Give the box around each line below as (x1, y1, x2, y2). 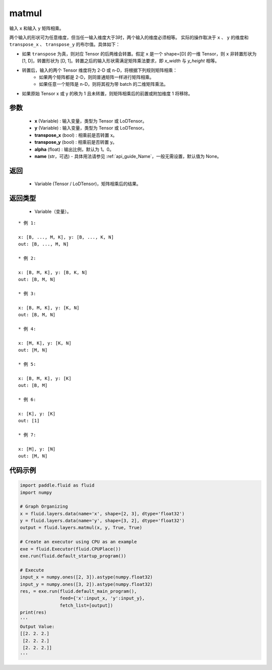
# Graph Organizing (20, 504, 68, 510)
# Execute (20, 567, 44, 573)
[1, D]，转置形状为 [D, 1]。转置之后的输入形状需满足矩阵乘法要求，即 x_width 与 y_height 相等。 (22, 58, 220, 64)
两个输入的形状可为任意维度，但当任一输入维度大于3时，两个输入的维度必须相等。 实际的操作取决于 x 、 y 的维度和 (9, 34, 249, 40)
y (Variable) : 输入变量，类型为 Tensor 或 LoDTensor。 (34, 125, 147, 131)
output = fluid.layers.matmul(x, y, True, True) (20, 525, 143, 531)
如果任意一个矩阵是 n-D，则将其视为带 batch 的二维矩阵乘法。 (39, 81, 168, 87)
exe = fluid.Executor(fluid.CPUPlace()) (20, 546, 121, 552)
